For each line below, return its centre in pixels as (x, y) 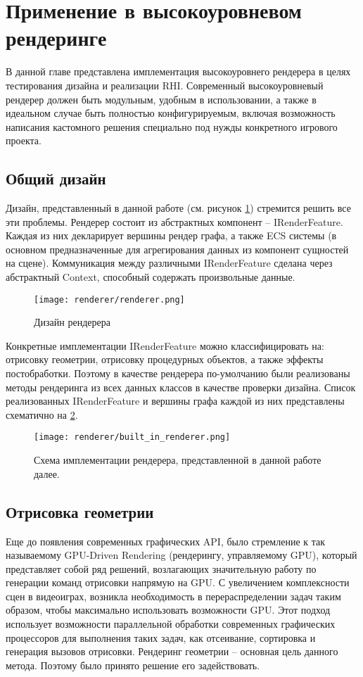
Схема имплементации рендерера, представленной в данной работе (178, 460)
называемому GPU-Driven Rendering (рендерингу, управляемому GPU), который (181, 555)
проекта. (24, 140)
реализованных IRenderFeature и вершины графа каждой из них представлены (175, 401)
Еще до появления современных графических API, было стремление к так (166, 541)
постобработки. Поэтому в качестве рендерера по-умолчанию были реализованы (178, 373)
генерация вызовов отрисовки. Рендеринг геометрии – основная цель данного (172, 651)
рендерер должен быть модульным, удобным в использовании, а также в (161, 99)
